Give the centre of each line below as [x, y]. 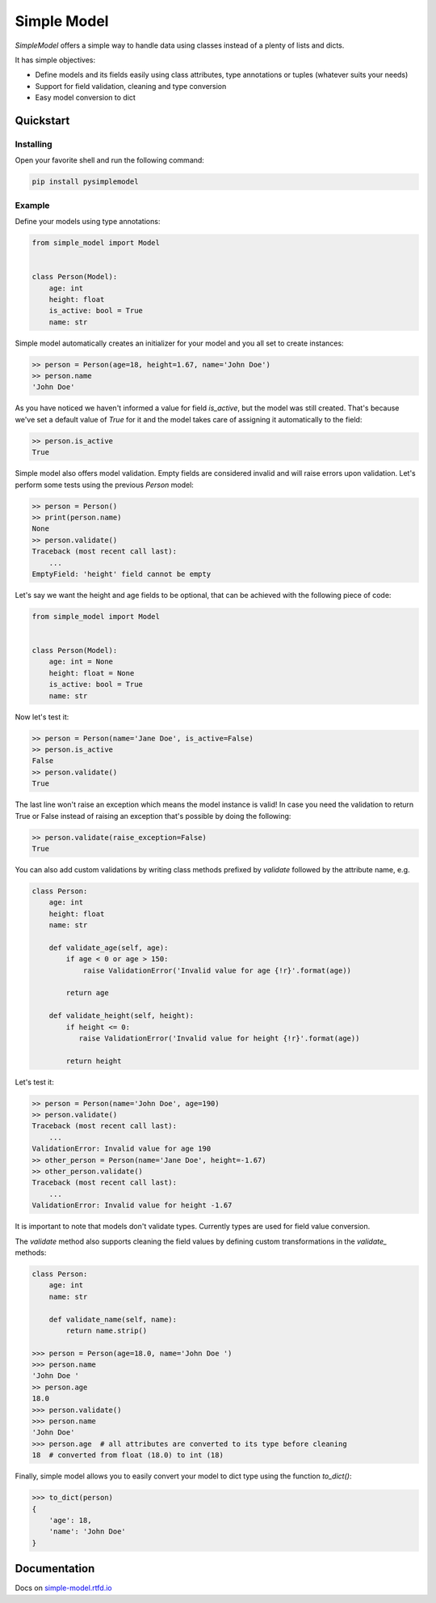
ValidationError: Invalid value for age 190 [122, 1149]
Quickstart [42, 120]
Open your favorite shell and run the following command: [110, 160]
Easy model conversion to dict [86, 98]
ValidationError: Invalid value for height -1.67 [132, 1205]
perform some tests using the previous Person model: [104, 485]
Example [32, 205]
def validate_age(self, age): [109, 948]
